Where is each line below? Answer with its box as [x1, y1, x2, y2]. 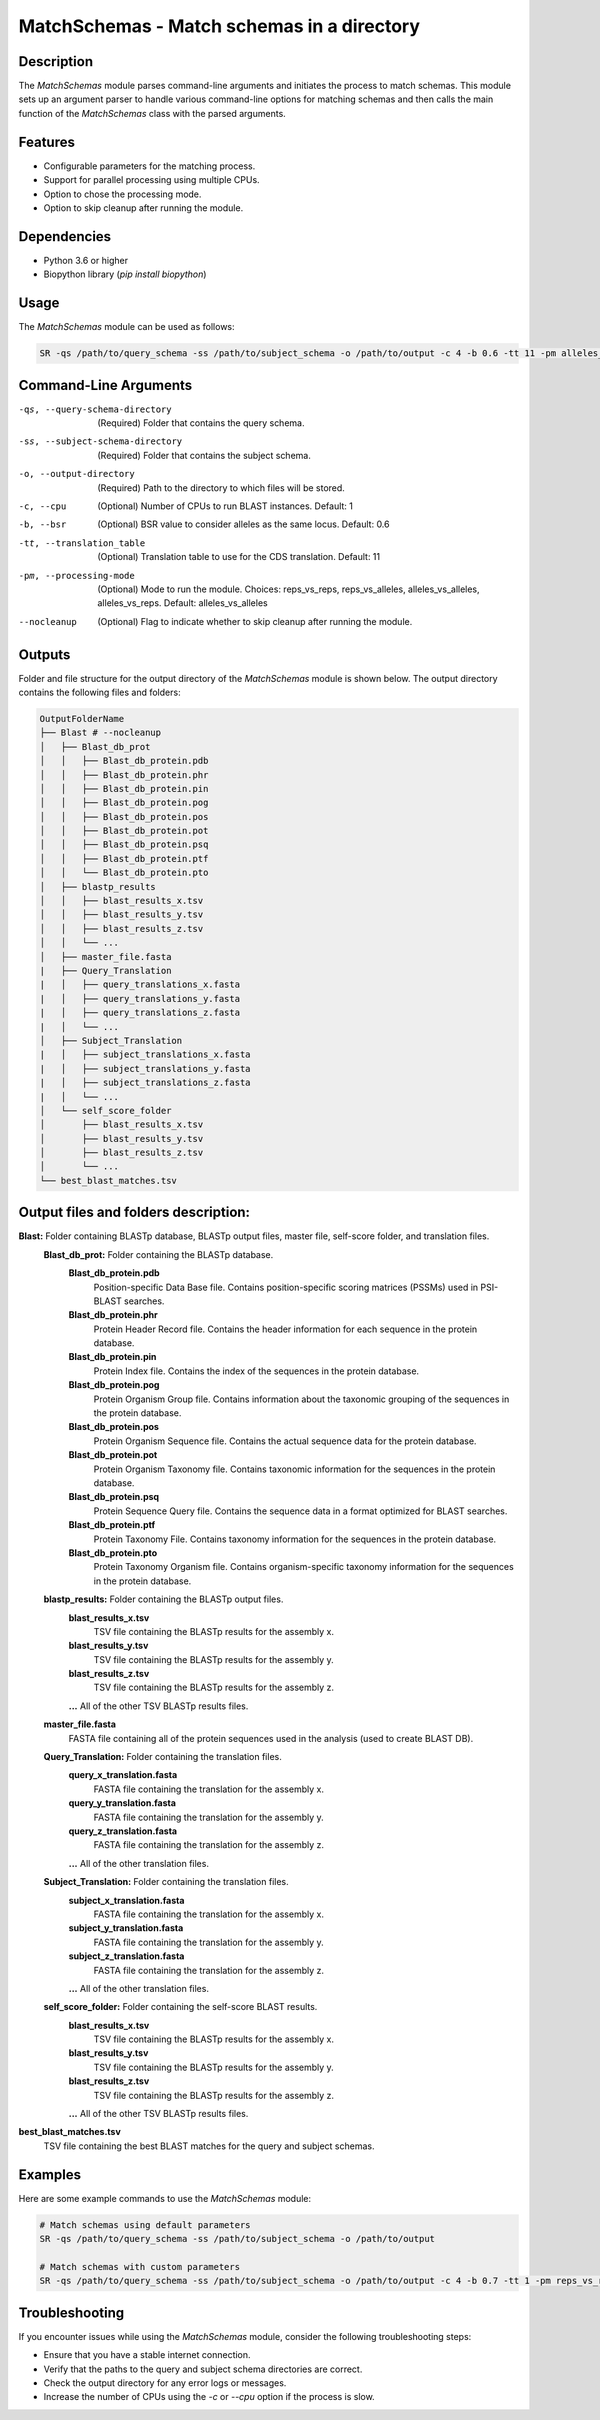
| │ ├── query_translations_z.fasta [39, 1007, 240, 1019]
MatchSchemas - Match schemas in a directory [18, 15, 420, 37]
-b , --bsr [18, 519, 67, 530]
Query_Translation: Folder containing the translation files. [43, 1751, 282, 1763]
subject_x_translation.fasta [68, 1894, 185, 1906]
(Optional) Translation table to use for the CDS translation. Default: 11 [97, 551, 381, 563]
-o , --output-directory [18, 468, 135, 480]
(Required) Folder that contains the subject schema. [97, 449, 312, 461]
